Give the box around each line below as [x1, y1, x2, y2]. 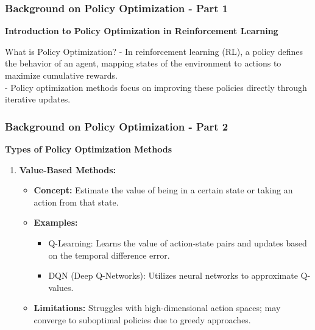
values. [48, 281, 74, 293]
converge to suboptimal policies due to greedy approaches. [34, 313, 251, 326]
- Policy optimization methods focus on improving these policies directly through [5, 81, 307, 93]
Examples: [34, 216, 78, 229]
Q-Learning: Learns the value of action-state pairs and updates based [48, 236, 307, 249]
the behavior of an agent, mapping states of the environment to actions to [5, 57, 281, 70]
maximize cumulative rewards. [5, 69, 118, 81]
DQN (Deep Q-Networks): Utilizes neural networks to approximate [48, 269, 298, 282]
